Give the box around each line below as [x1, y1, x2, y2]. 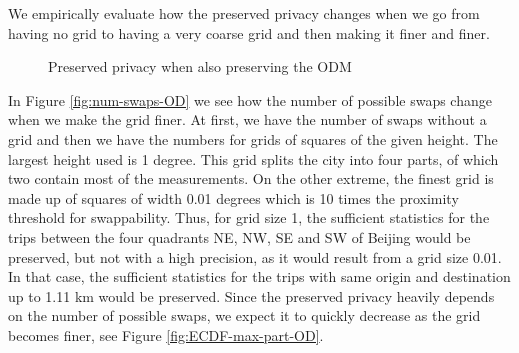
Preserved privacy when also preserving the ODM [48, 56, 352, 77]
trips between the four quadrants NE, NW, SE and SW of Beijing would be [8, 226, 471, 247]
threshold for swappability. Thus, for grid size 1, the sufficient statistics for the [8, 207, 490, 228]
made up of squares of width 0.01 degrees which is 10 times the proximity [8, 187, 459, 208]
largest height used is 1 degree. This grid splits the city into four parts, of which [8, 148, 499, 169]
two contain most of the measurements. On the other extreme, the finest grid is [8, 168, 494, 189]
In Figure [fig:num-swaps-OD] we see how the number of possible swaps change [8, 89, 492, 110]
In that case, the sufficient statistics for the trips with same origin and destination [8, 266, 511, 287]
